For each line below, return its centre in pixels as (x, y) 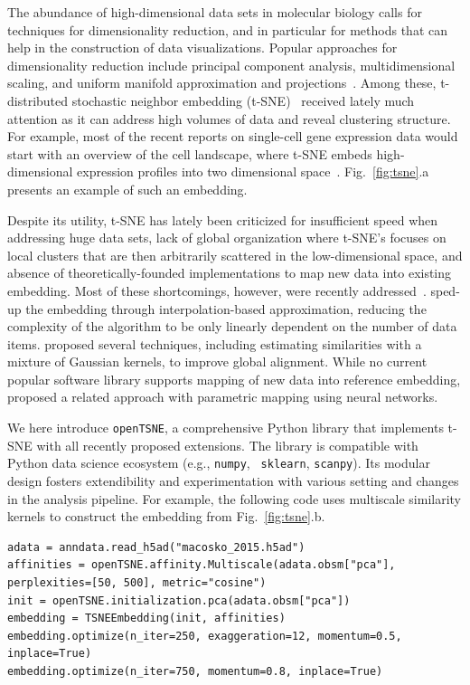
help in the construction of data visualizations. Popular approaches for (202, 48)
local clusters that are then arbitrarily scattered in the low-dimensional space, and (235, 255)
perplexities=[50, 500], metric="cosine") (137, 582)
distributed (38, 100)
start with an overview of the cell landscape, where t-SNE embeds (190, 153)
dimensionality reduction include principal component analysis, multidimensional (231, 65)
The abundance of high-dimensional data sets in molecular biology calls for (215, 12)
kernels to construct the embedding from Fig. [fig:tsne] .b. (166, 516)
